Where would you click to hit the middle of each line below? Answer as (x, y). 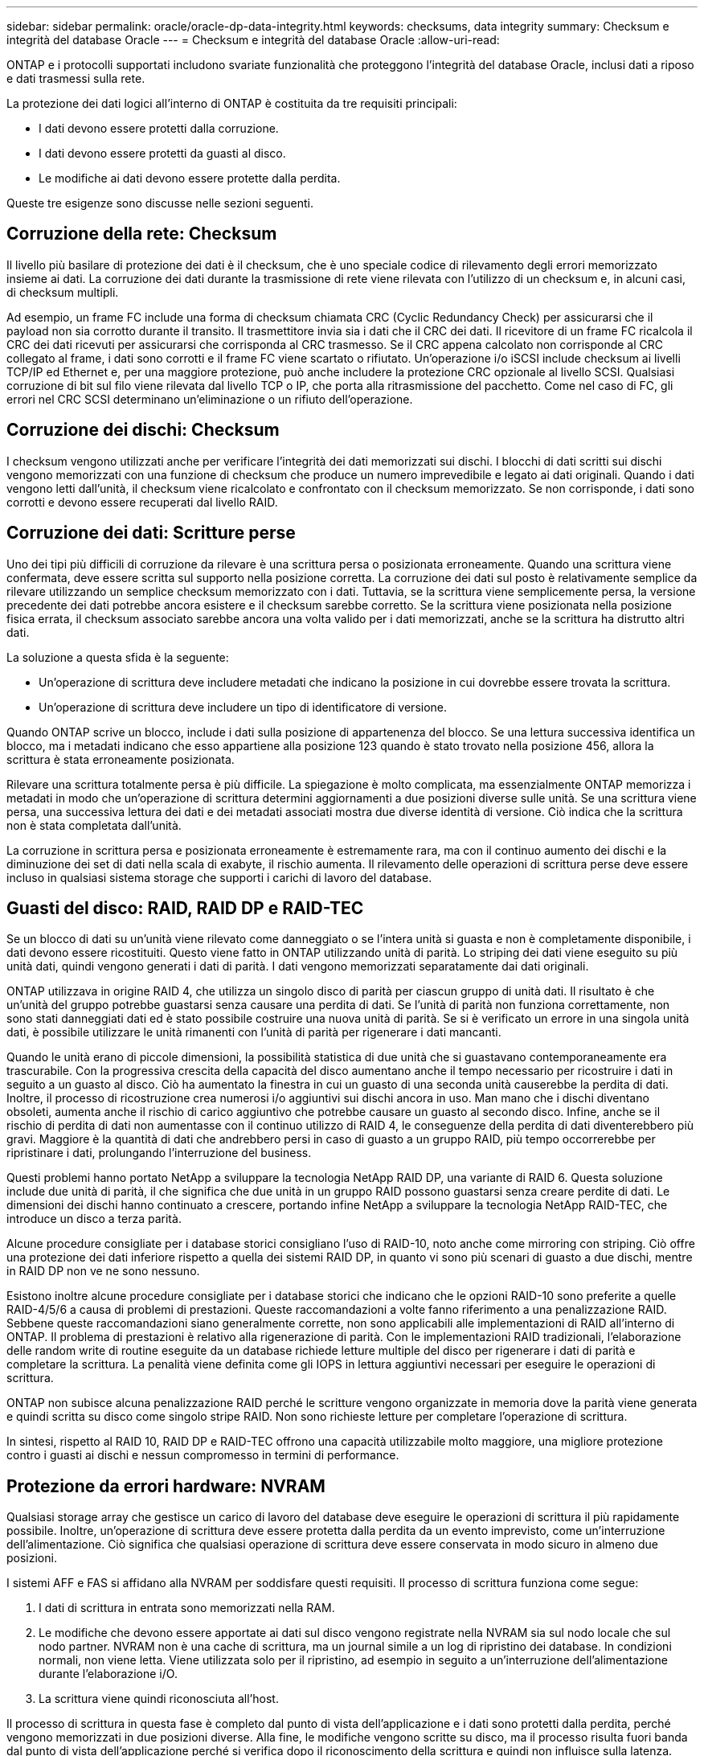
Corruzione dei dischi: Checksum (143, 430)
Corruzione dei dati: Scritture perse (151, 533)
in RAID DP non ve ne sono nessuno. (103, 1271)
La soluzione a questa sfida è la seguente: (118, 657)
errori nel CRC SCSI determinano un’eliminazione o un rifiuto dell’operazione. (210, 399)
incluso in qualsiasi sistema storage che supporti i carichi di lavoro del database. (219, 877)
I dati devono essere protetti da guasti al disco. (162, 153)
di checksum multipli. (63, 292)
